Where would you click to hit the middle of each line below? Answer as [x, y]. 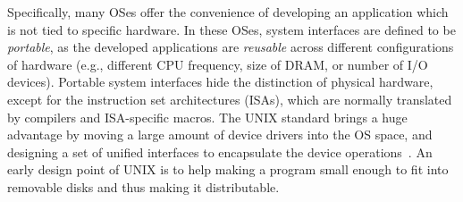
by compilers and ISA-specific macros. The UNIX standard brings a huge [207, 117]
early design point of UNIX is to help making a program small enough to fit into [228, 169]
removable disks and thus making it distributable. [143, 186]
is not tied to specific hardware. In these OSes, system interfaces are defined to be [231, 29]
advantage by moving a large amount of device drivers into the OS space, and [220, 135]
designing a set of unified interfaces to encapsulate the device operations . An [220, 151]
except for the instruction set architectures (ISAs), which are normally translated [230, 99]
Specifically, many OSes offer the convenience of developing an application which [228, 12]
